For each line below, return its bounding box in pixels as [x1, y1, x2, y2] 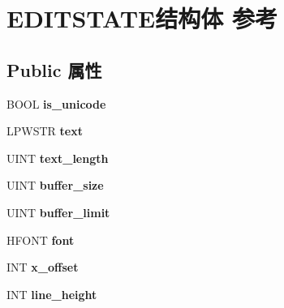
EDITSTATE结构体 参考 [6, 2, 278, 35]
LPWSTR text [6, 122, 83, 139]
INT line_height [6, 285, 97, 302]
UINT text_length [6, 149, 109, 166]
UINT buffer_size [6, 177, 104, 194]
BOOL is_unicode [6, 95, 106, 112]
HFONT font [6, 231, 75, 248]
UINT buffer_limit [6, 203, 110, 220]
